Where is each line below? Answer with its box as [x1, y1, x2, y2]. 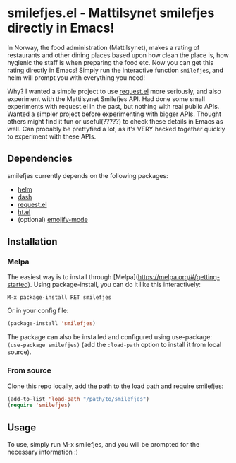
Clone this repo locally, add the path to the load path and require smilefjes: [7, 382, 224, 390]
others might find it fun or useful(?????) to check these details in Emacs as [7, 117, 223, 125]
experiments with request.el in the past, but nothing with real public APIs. [7, 102, 220, 110]
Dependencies [7, 153, 73, 165]
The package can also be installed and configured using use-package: [7, 333, 213, 341]
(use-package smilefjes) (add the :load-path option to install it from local [7, 341, 222, 349]
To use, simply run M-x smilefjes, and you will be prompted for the [7, 440, 200, 449]
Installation [7, 235, 58, 248]
